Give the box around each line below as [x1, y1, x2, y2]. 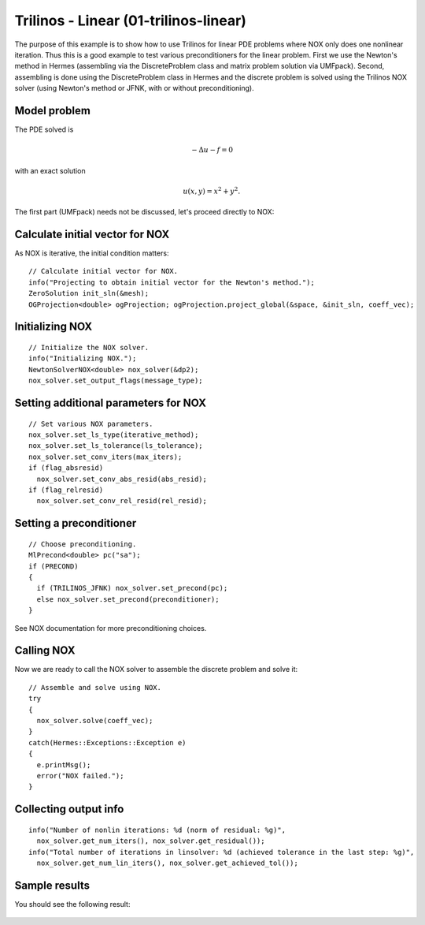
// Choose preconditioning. [28, 539, 137, 548]
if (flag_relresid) [28, 485, 104, 494]
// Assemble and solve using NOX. [28, 683, 161, 692]
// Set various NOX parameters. [28, 419, 153, 428]
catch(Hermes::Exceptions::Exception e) [28, 738, 187, 747]
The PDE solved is [14, 125, 74, 134]
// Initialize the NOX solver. [28, 343, 150, 352]
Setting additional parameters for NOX [14, 397, 206, 410]
